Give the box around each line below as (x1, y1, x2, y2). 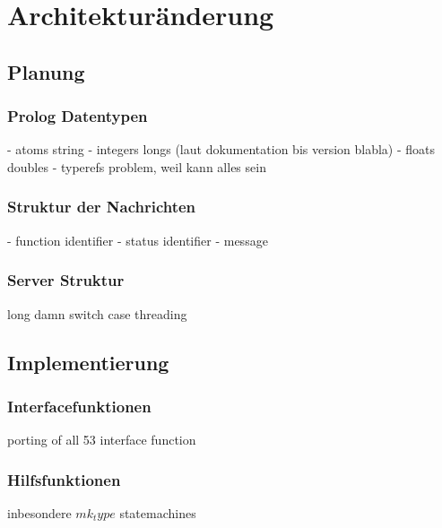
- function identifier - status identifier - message (7, 230, 268, 249)
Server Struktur (7, 269, 125, 291)
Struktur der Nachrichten (7, 195, 196, 218)
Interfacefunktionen (7, 394, 152, 417)
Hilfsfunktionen (7, 468, 121, 490)
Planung (7, 57, 85, 85)
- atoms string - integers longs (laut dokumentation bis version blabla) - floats (7, 140, 436, 159)
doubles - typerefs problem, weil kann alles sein (7, 157, 266, 176)
